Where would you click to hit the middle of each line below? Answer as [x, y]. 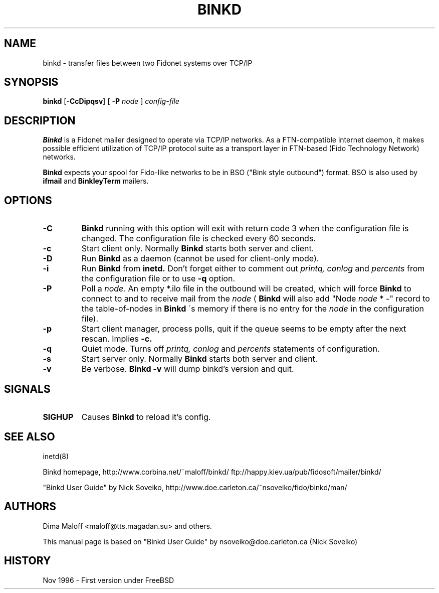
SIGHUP [58, 417]
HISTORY [28, 561]
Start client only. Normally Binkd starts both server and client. [198, 249]
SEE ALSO [30, 437]
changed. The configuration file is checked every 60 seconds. [198, 239]
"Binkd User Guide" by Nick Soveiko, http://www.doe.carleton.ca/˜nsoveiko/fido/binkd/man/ [195, 487]
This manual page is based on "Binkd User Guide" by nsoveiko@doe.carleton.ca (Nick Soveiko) [200, 541]
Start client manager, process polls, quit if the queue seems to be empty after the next [244, 329]
